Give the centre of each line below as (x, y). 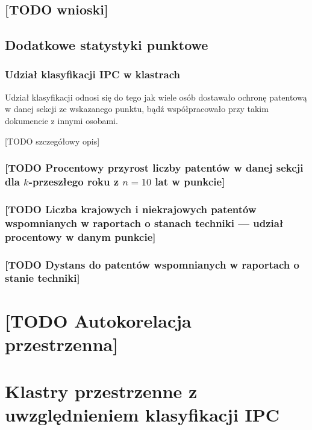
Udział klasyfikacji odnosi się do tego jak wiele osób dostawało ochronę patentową (156, 97)
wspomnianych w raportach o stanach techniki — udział (144, 223)
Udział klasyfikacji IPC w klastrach (92, 74)
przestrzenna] (62, 344)
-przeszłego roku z (74, 181)
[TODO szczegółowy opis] (52, 141)
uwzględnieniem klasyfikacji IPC (142, 415)
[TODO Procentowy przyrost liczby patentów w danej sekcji (154, 168)
